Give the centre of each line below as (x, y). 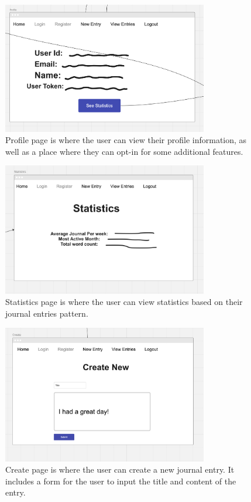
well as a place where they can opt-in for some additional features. (124, 151)
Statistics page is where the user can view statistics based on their (124, 302)
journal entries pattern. (47, 313)
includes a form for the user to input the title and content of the (121, 481)
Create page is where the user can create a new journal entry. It (120, 469)
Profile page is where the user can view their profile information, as (126, 140)
